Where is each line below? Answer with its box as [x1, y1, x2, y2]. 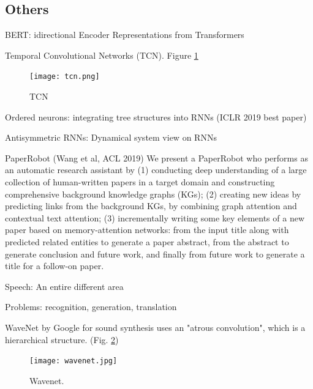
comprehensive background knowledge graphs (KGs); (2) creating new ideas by [5, 187, 301, 200]
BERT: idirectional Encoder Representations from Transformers [5, 28, 244, 41]
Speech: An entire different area [5, 280, 124, 292]
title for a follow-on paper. [5, 259, 104, 272]
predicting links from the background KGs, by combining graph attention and [5, 199, 297, 212]
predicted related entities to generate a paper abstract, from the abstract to [5, 235, 289, 248]
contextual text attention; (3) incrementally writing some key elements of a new [5, 211, 305, 224]
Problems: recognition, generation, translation [5, 300, 177, 313]
